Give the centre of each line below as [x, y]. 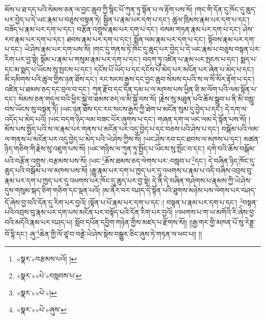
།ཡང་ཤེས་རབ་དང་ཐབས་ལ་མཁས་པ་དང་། [192, 138]
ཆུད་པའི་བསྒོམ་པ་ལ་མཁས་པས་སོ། [46, 170]
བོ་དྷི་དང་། [16, 234]
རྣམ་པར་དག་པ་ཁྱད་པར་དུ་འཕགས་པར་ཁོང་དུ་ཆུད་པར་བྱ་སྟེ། [77, 180]
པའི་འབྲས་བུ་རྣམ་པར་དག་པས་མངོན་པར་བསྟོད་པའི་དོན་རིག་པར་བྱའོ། [89, 212]
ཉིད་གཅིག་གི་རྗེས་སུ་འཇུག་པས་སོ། [45, 149]
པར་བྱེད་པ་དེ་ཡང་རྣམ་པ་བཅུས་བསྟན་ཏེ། [53, 19]
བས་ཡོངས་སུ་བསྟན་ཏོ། [32, 108]
